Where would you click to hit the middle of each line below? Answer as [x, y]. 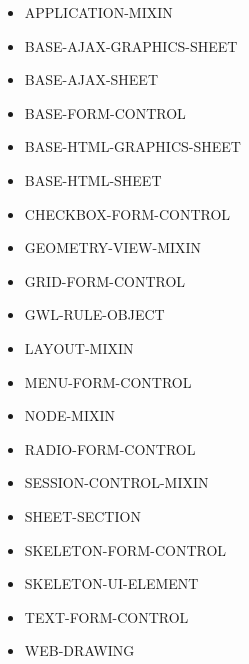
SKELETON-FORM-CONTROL [125, 549]
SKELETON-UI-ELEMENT [111, 583]
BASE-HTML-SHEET [93, 179]
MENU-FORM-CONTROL [108, 381]
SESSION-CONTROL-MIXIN [116, 482]
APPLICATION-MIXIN [98, 12]
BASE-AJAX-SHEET [91, 79]
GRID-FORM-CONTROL [105, 280]
